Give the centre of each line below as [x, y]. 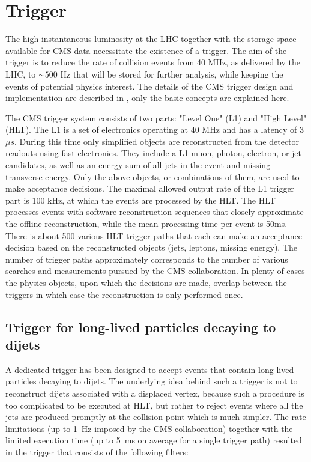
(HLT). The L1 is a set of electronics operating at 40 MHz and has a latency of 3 [155, 129]
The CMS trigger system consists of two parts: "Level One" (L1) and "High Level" [156, 117]
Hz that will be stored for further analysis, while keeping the [172, 74]
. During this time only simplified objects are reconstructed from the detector [157, 141]
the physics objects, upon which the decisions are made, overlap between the [146, 282]
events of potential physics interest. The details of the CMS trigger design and [149, 86]
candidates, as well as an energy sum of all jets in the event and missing [138, 165]
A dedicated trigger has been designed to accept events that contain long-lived [150, 369]
